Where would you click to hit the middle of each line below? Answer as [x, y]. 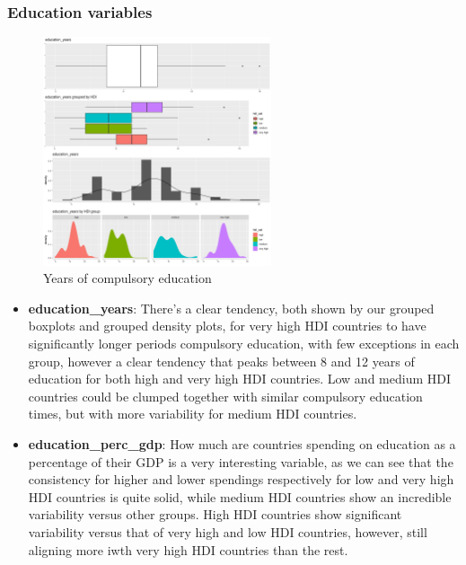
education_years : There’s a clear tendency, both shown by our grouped [231, 308]
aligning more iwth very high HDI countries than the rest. [188, 549]
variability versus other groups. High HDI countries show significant [215, 514]
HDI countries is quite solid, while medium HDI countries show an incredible [240, 496]
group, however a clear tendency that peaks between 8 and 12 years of [221, 361]
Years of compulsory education [127, 278]
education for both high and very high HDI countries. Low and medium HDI [239, 379]
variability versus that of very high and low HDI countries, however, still [228, 531]
